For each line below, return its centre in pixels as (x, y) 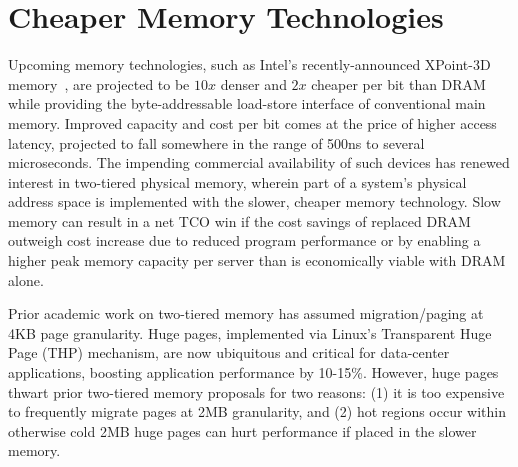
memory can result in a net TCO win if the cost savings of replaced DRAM (239, 220)
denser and (253, 83)
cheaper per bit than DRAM (398, 83)
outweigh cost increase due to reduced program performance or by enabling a (244, 240)
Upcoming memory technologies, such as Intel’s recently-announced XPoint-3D (249, 64)
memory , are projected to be (99, 83)
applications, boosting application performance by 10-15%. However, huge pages (253, 372)
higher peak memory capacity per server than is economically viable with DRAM (257, 260)
